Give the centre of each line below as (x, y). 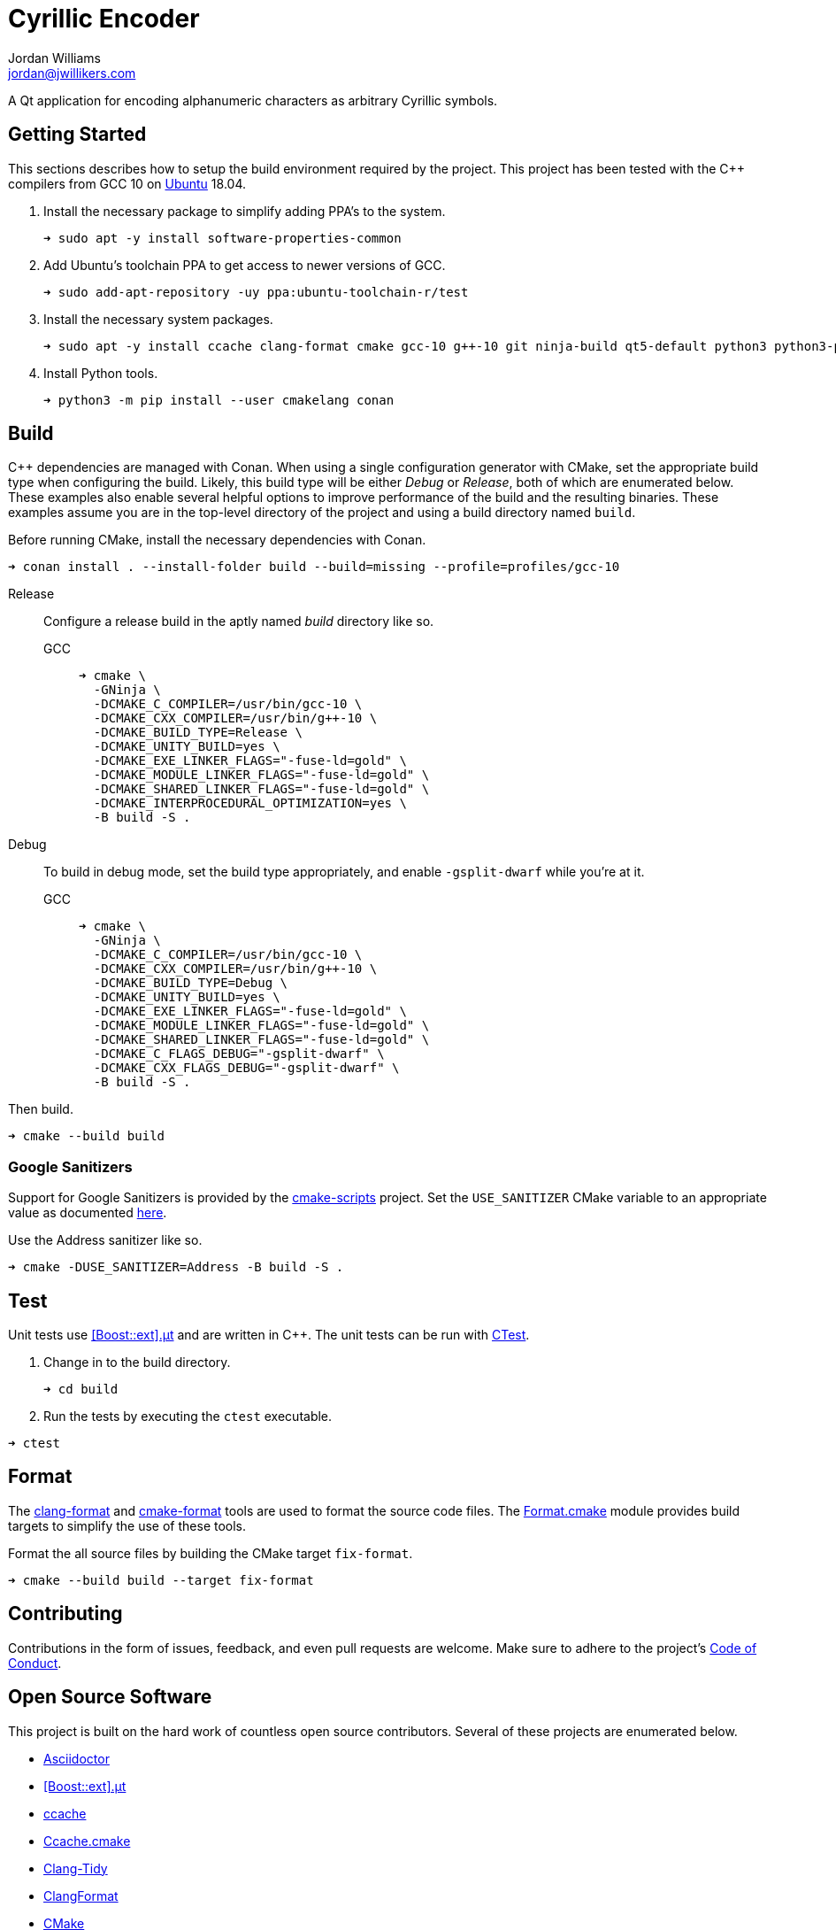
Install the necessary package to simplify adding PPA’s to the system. (245, 211)
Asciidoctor (77, 1758)
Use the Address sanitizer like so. (105, 1240)
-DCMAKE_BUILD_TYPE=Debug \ (191, 983)
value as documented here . (88, 1213)
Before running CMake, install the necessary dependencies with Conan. (217, 540)
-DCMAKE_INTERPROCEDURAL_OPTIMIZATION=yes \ (250, 803)
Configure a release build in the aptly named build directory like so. (239, 621)
